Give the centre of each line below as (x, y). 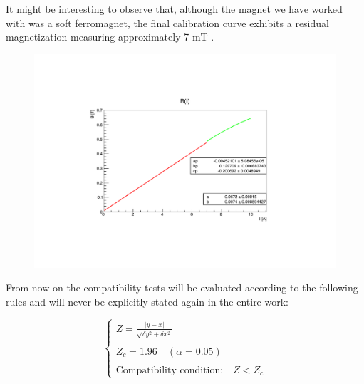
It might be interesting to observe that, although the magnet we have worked (174, 9)
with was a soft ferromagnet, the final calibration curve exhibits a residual (167, 22)
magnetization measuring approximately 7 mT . (110, 37)
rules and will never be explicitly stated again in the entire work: (147, 301)
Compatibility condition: (170, 370)
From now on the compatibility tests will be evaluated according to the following (182, 287)
